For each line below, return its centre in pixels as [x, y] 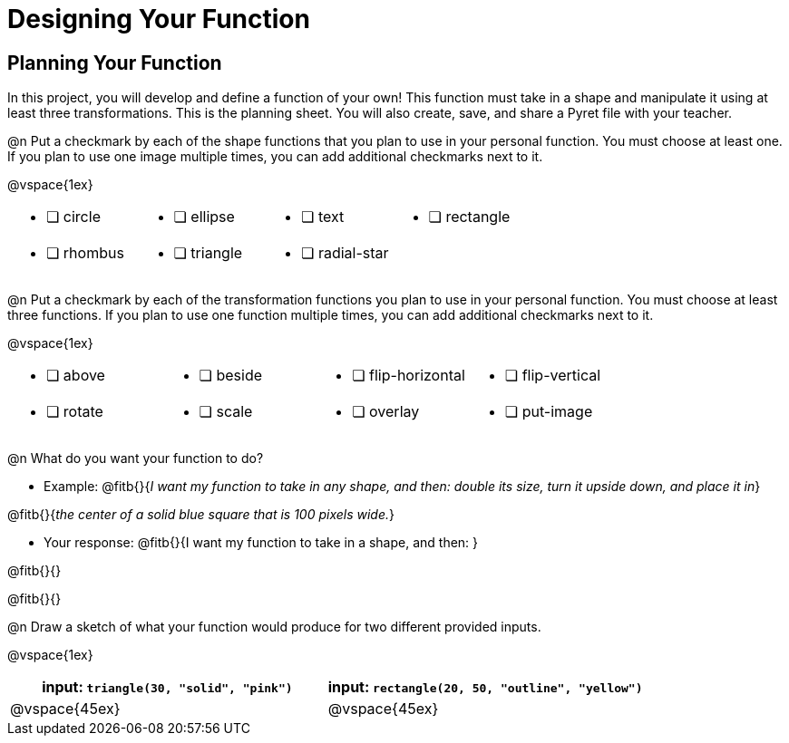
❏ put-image [549, 412]
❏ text [323, 217]
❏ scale [226, 412]
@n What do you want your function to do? [136, 458]
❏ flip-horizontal [409, 376]
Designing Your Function [159, 19]
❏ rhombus [85, 253]
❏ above [76, 376]
